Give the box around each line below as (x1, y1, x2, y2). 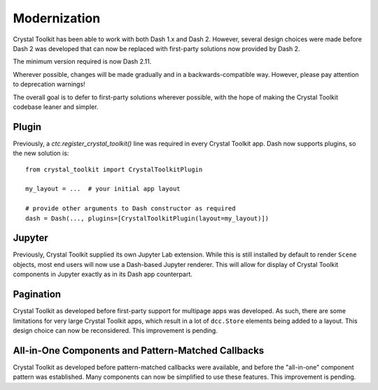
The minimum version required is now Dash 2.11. (13, 57, 152, 66)
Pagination (13, 289, 62, 301)
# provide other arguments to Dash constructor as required (25, 205, 236, 212)
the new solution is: (13, 149, 69, 157)
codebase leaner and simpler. (13, 102, 99, 111)
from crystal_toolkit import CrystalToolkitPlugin (25, 165, 203, 173)
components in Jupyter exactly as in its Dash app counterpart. (13, 270, 192, 279)
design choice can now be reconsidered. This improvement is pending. (13, 326, 218, 335)
